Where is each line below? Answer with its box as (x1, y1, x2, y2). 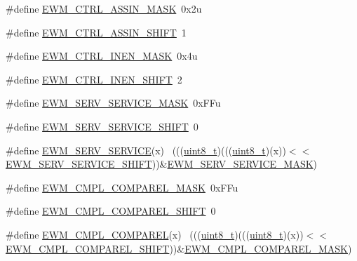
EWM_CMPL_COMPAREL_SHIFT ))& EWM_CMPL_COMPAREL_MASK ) (6, 241, 352, 255)
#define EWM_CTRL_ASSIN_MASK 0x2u (6, 1, 202, 15)
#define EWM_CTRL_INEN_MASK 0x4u (6, 48, 198, 63)
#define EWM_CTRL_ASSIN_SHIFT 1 (6, 25, 187, 39)
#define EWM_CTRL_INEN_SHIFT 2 (6, 72, 182, 86)
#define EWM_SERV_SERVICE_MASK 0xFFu (6, 95, 221, 110)
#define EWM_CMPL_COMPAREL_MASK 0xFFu (6, 180, 238, 194)
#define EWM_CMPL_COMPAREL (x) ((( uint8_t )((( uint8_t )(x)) (6, 227, 304, 241)
